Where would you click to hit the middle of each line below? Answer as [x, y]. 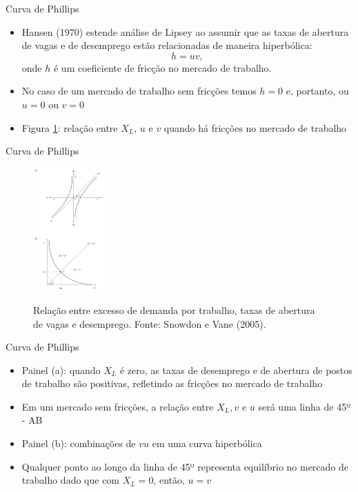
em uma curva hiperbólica [207, 443]
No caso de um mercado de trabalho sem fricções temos [139, 91]
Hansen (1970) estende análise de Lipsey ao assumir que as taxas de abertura [185, 31]
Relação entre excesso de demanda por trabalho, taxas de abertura [174, 309]
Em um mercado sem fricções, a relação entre [118, 406]
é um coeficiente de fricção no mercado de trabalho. [162, 67]
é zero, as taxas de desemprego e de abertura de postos [236, 370]
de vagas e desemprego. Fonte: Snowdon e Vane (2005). [150, 323]
